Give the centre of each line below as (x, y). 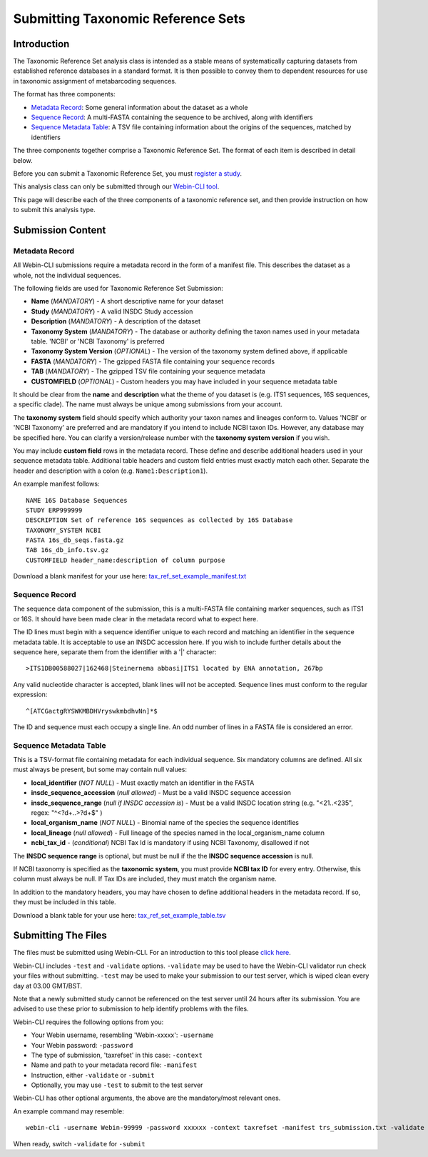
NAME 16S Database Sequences (77, 500)
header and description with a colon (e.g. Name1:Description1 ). (111, 471)
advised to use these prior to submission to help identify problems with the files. (131, 1009)
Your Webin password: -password (82, 1045)
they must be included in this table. (65, 902)
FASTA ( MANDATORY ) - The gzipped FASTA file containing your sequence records (153, 361)
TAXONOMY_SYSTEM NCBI (63, 530)
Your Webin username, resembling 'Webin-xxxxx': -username (122, 1035)
